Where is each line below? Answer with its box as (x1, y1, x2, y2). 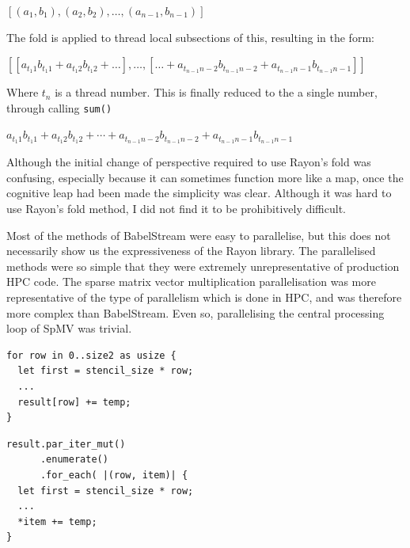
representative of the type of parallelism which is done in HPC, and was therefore (6, 289, 402, 306)
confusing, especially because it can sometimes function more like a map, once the (6, 169, 404, 185)
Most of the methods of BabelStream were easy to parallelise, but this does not (6, 226, 391, 243)
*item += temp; (17, 516, 97, 527)
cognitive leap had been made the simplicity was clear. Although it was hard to (6, 185, 392, 201)
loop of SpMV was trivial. (6, 320, 132, 337)
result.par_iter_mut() (6, 438, 126, 450)
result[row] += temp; (17, 396, 131, 408)
